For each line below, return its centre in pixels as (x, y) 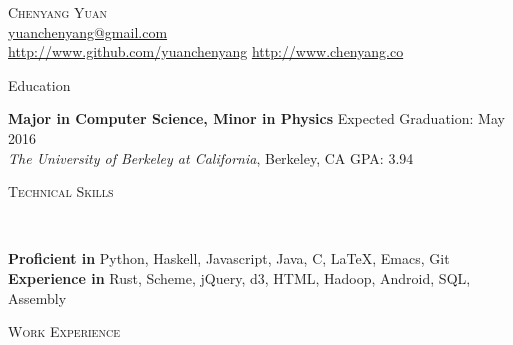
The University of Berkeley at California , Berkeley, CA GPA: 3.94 (211, 157)
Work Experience (64, 331)
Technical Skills (61, 191)
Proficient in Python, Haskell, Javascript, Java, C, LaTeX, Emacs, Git (229, 258)
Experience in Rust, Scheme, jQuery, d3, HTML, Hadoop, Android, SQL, (239, 277)
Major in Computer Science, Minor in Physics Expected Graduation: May (256, 118)
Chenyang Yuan (58, 12)
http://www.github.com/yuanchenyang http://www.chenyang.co (206, 51)
